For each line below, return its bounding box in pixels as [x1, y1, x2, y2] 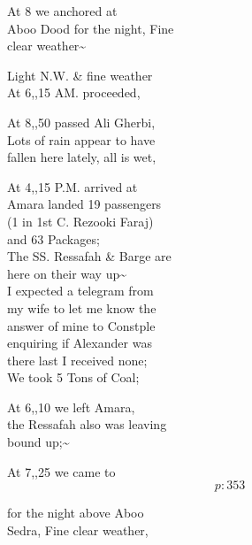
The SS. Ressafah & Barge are [7, 247, 172, 265]
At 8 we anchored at [7, 2, 118, 19]
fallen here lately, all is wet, [7, 148, 157, 166]
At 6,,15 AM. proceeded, [7, 83, 141, 102]
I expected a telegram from [7, 281, 154, 300]
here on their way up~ [7, 264, 127, 282]
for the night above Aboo [7, 503, 144, 522]
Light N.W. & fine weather [7, 65, 153, 84]
